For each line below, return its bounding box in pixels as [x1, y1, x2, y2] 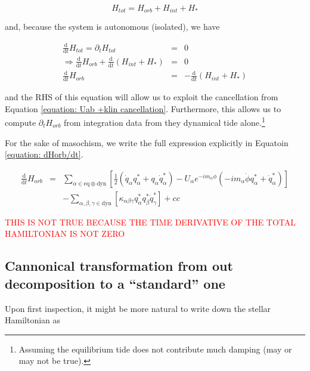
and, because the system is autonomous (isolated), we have [5, 20, 220, 33]
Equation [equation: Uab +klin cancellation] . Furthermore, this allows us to [5, 102, 281, 115]
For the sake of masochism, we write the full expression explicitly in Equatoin [5, 136, 289, 149]
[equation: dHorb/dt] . [5, 148, 83, 160]
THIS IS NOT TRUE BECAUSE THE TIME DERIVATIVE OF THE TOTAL [5, 215, 296, 228]
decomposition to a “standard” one [5, 274, 225, 292]
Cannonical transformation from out [5, 256, 233, 275]
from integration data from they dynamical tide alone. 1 [64, 115, 265, 129]
